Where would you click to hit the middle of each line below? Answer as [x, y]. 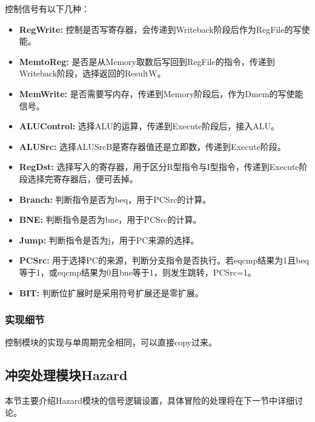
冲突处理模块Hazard [66, 375]
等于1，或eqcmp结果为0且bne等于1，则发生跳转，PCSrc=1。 [138, 272]
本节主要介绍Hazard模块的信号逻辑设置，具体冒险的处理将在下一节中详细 [150, 400]
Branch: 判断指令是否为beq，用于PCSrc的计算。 [115, 199]
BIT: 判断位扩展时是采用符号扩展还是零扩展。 [111, 292]
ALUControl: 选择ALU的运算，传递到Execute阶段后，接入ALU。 [149, 126]
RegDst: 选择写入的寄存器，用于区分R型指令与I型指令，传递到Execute [159, 167]
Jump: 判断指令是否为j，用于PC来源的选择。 [109, 240]
